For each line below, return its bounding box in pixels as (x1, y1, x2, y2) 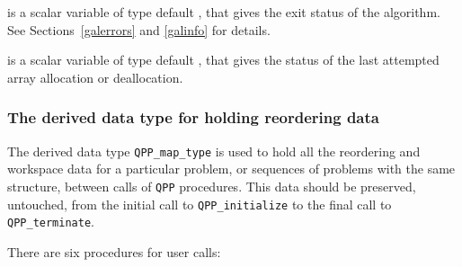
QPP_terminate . (7, 212, 94, 231)
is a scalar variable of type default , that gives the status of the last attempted (7, 50, 440, 69)
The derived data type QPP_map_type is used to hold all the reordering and (7, 141, 421, 160)
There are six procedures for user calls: (7, 242, 221, 261)
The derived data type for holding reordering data (7, 106, 379, 129)
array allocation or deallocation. (7, 67, 183, 86)
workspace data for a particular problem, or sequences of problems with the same (7, 159, 456, 178)
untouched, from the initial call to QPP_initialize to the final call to (7, 194, 392, 213)
